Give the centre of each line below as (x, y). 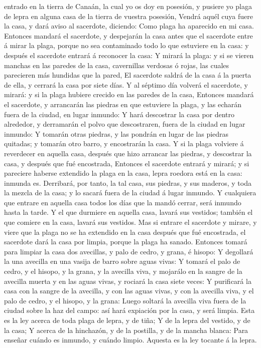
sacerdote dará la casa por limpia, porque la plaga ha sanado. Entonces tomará (126, 242)
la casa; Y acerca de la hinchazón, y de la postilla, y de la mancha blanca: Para (126, 330)
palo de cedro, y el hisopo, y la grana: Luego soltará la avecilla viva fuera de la (125, 300)
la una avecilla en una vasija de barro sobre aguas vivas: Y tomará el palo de (122, 261)
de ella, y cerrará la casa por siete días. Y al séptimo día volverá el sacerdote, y (126, 84)
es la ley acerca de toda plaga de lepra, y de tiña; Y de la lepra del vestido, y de (127, 320)
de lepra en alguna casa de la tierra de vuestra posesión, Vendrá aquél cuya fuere (128, 16)
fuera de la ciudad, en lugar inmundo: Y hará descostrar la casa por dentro (119, 114)
